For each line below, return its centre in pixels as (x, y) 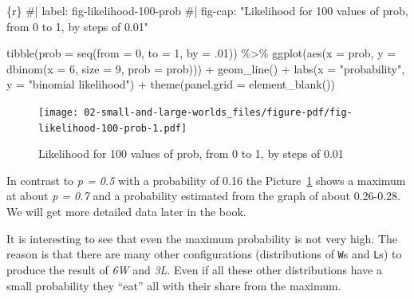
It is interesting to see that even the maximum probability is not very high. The (202, 238)
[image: (59, 112)
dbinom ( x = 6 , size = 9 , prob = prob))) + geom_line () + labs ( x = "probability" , (206, 68)
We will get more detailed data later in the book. (126, 212)
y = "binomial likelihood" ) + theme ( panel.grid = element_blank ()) (171, 84)
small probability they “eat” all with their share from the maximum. (174, 285)
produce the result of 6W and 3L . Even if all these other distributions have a (194, 269)
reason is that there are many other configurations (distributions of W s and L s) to (204, 254)
